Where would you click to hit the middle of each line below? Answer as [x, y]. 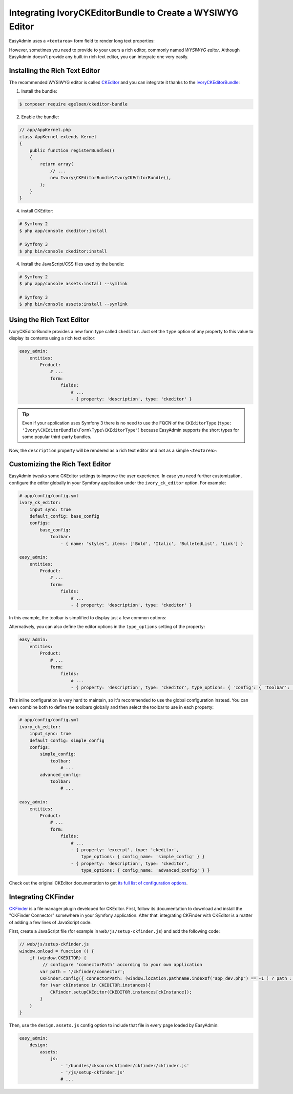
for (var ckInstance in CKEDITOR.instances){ [95, 985]
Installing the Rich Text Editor [54, 71]
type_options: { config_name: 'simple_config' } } [143, 857]
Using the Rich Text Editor [49, 320]
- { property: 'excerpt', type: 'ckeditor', [125, 850]
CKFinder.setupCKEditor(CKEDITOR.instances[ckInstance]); [121, 992]
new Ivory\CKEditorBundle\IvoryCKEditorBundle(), [111, 178]
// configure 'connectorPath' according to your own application [122, 965]
